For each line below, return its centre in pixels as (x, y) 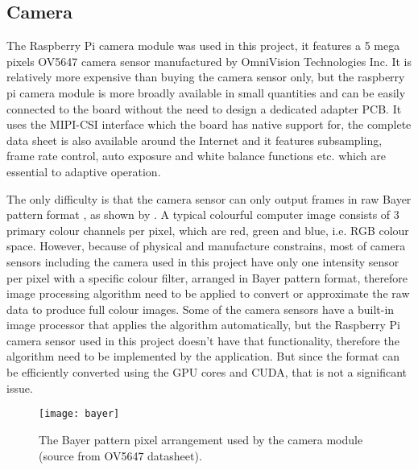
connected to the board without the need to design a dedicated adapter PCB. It (204, 108)
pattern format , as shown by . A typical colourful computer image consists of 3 (203, 214)
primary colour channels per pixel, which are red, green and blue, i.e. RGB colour (208, 230)
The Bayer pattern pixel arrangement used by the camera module (201, 439)
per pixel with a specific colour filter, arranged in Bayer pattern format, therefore (207, 277)
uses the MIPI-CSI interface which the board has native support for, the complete (209, 124)
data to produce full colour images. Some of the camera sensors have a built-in (201, 309)
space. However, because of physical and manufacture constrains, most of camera (206, 246)
